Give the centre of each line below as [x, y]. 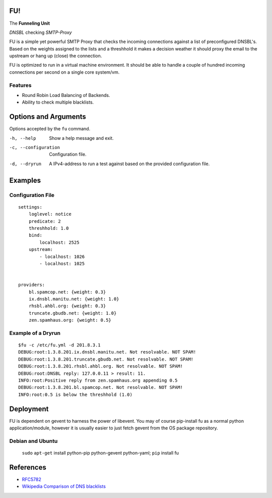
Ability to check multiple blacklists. [58, 102]
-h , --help [23, 138]
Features [20, 85]
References [28, 467]
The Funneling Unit [30, 23]
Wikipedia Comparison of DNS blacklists [64, 486]
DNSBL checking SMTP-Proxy [41, 32]
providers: [32, 285]
